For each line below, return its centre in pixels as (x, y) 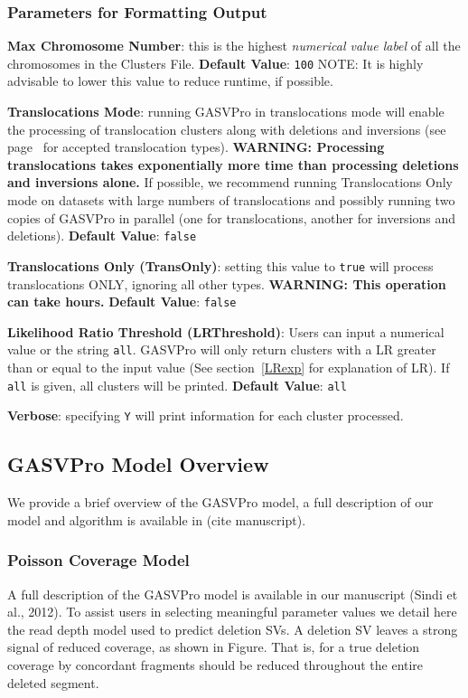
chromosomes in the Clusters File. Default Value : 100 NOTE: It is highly (215, 63)
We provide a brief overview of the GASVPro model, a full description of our (220, 502)
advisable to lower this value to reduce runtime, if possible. (170, 81)
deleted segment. (53, 682)
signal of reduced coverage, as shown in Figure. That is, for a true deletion (214, 647)
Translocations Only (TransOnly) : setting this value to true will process (220, 265)
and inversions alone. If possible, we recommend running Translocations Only (230, 182)
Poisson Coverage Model (98, 560)
